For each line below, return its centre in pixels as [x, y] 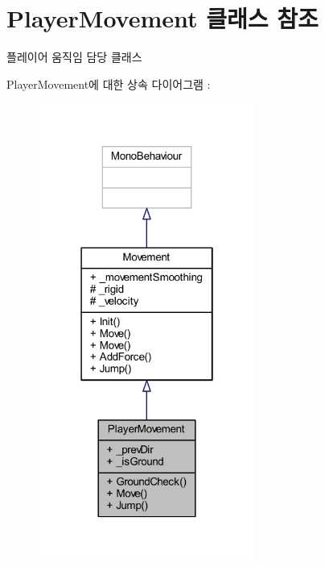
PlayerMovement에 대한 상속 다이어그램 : [109, 83]
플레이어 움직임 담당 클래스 [74, 57]
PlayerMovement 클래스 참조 [162, 18]
